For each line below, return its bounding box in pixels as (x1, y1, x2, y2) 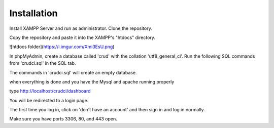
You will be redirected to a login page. (9, 97, 89, 103)
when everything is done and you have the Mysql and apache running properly (9, 78, 175, 84)
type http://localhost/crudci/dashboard (9, 88, 91, 94)
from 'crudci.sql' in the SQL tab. (9, 60, 76, 66)
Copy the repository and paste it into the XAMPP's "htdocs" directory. (9, 34, 156, 40)
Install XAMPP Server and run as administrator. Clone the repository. (9, 25, 152, 31)
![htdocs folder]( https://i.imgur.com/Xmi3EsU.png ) (9, 44, 115, 50)
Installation (9, 8, 58, 19)
